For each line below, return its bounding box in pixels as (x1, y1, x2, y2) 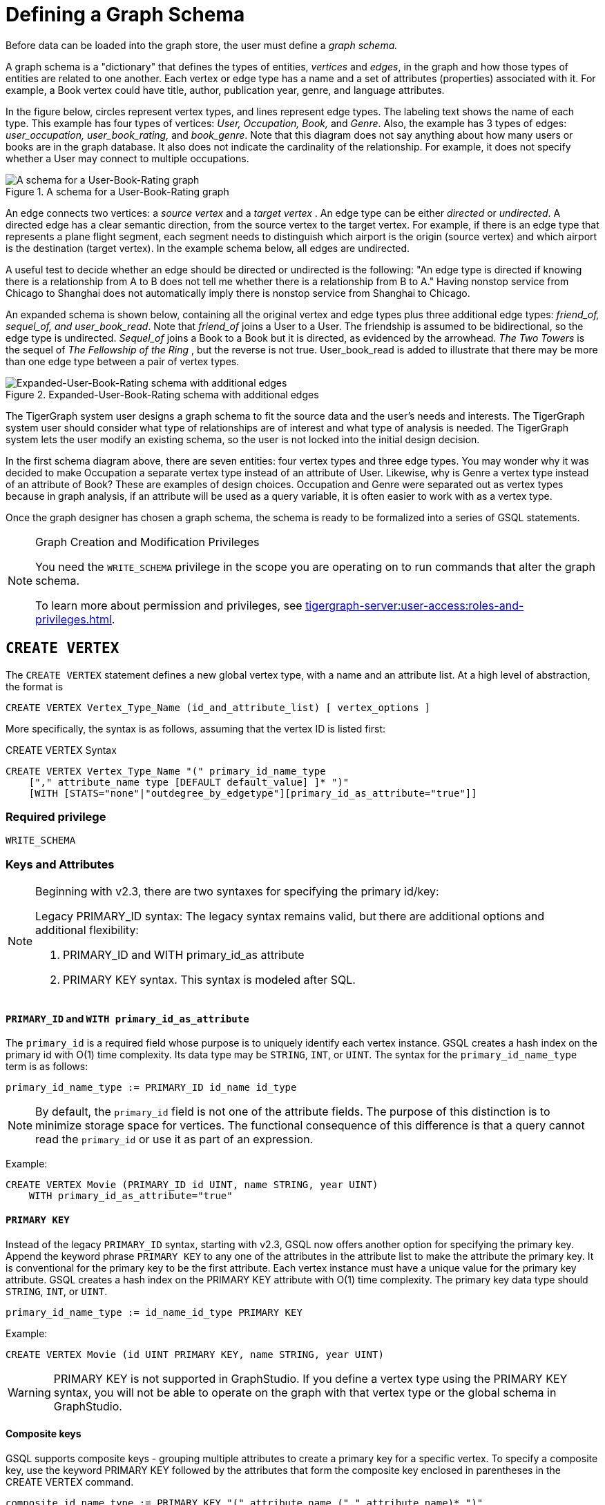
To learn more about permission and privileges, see (35, 598, 302, 612)
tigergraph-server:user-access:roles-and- (305, 598, 524, 612)
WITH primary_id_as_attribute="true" (28, 1190, 233, 1202)
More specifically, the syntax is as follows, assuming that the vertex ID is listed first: (6, 722, 386, 735)
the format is (6, 680, 64, 692)
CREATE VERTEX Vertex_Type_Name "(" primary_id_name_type (6, 765, 326, 777)
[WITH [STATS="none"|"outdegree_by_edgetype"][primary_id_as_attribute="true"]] (28, 787, 477, 799)
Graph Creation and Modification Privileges (35, 534, 260, 549)
